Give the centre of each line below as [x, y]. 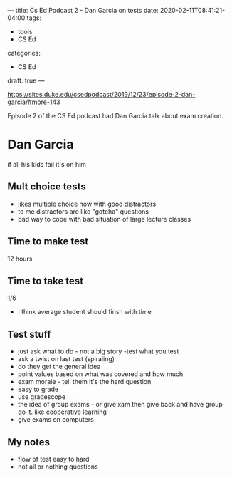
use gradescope [42, 397]
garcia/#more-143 [34, 102]
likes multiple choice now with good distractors [87, 204]
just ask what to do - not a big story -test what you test [98, 351]
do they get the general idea [59, 367]
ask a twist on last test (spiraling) [66, 359]
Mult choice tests [47, 187]
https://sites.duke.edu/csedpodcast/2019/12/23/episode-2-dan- [101, 94]
